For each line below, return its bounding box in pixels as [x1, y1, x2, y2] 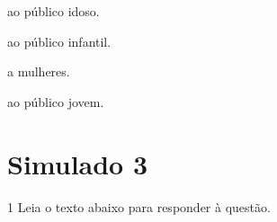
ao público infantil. [7, 31, 112, 50]
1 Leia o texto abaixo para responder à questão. [7, 197, 271, 216]
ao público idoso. [7, 2, 100, 20]
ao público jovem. [7, 92, 104, 111]
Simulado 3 [7, 145, 148, 182]
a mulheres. [7, 62, 70, 81]
